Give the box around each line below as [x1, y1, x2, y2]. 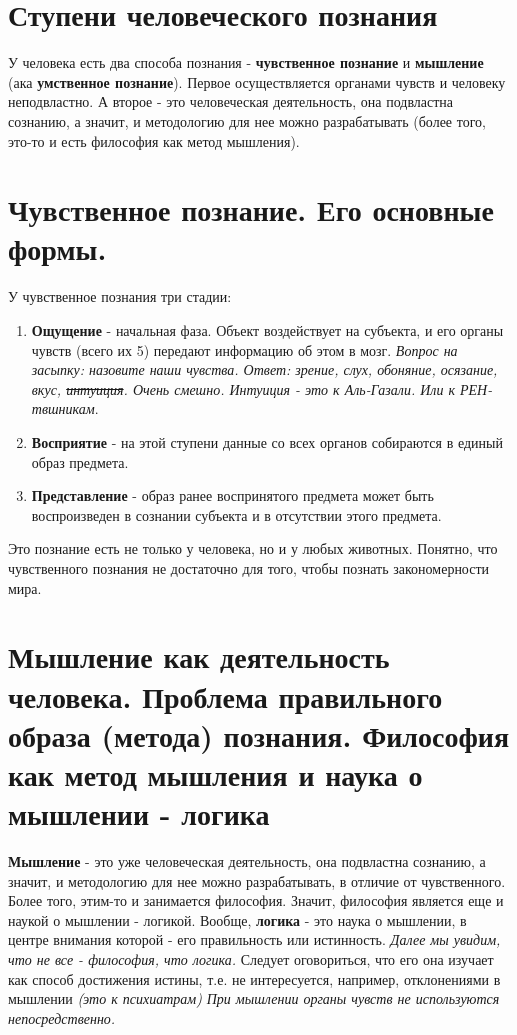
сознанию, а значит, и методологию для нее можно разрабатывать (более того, [8, 110, 486, 131]
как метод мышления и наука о [8, 753, 423, 794]
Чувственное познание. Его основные [8, 189, 494, 230]
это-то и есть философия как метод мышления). [8, 130, 300, 151]
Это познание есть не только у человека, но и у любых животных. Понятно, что [8, 538, 498, 559]
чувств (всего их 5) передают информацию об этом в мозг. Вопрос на [31, 339, 458, 360]
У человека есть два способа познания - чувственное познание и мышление [8, 52, 484, 73]
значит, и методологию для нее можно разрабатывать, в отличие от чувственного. [8, 870, 506, 891]
